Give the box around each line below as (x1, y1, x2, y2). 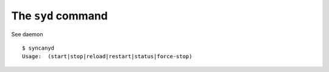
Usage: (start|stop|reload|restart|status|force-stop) (22, 53, 193, 60)
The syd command (11, 9, 108, 22)
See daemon (11, 30, 43, 38)
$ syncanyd (22, 44, 55, 51)
